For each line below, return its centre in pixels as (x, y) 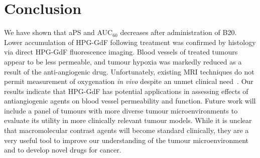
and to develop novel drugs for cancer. (63, 150)
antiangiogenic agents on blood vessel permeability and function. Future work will (130, 101)
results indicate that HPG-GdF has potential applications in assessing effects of (126, 91)
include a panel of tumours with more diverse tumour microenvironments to (121, 110)
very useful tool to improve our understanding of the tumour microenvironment (126, 140)
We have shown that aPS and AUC (58, 32)
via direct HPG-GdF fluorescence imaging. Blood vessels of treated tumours (121, 52)
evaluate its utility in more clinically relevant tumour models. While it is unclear (128, 120)
